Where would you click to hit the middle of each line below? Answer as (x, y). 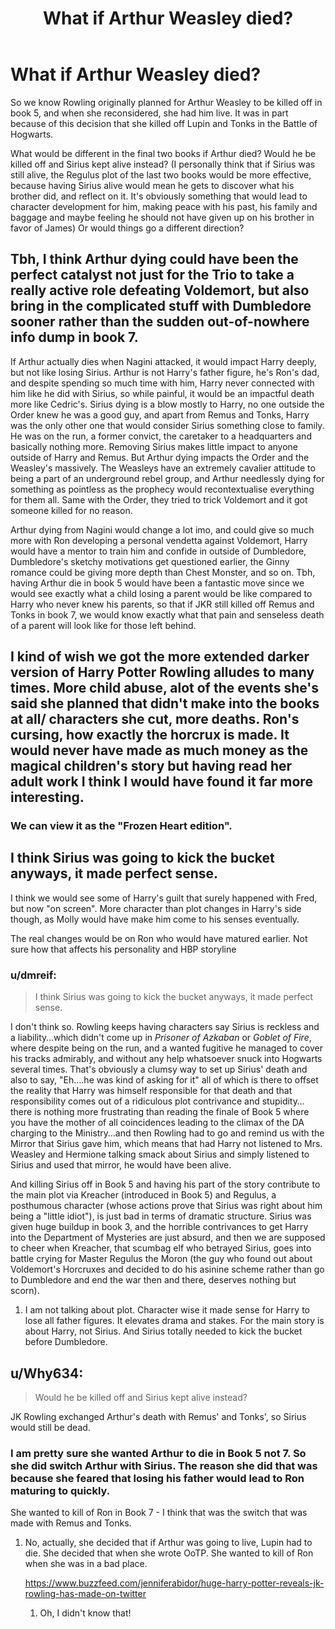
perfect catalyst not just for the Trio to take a (152, 275)
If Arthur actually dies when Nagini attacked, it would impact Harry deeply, (163, 361)
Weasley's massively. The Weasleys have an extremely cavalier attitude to (163, 468)
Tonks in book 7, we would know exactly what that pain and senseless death (167, 614)
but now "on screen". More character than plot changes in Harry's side (156, 908)
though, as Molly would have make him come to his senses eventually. (155, 919)
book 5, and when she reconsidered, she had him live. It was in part (149, 113)
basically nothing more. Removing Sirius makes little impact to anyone (154, 446)
